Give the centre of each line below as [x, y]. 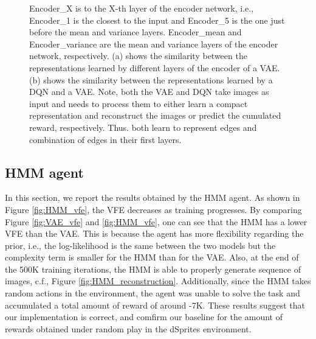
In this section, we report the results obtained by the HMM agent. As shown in [153, 197]
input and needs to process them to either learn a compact [139, 103]
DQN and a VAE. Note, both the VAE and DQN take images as [149, 92]
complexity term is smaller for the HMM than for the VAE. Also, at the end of [152, 257]
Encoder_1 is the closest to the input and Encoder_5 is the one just [157, 20]
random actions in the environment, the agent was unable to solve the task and [153, 293]
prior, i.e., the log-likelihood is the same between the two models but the [140, 245]
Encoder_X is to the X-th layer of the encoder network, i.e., [142, 8]
